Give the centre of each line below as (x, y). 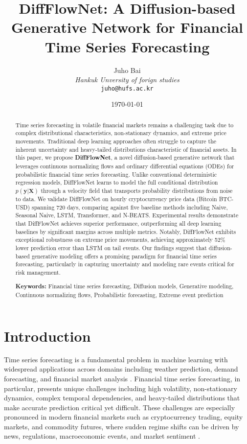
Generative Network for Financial (127, 27)
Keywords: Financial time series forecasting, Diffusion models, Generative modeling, (124, 286)
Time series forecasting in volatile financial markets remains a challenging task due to (124, 125)
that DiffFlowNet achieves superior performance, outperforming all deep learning (118, 223)
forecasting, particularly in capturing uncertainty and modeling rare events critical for (125, 264)
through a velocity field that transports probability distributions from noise (137, 190)
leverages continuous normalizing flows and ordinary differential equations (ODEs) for (125, 166)
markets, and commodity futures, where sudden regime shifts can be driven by (122, 426)
